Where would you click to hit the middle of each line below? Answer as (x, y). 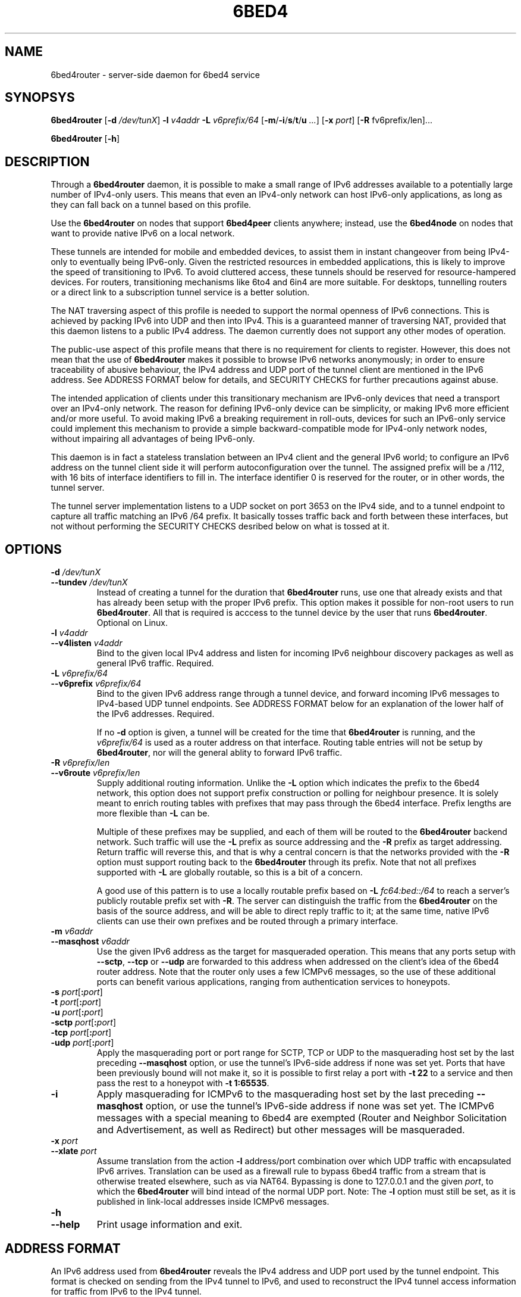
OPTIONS (33, 549)
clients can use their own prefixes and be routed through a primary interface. (247, 921)
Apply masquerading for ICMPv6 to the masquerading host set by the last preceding (285, 1094)
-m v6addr (72, 931)
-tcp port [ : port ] (81, 1033)
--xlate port (74, 1151)
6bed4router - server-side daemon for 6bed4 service (155, 74)
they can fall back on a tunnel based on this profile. (151, 205)
